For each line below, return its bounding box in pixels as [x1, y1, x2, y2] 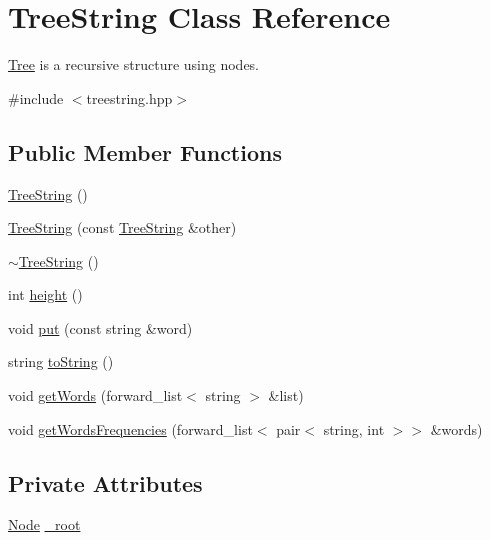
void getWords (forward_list [8, 385, 183, 406]
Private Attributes [8, 467, 203, 498]
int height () [8, 284, 83, 305]
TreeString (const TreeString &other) [8, 217, 237, 238]
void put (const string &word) [8, 317, 193, 338]
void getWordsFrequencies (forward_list [8, 418, 253, 439]
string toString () [8, 351, 114, 372]
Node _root [8, 514, 81, 535]
